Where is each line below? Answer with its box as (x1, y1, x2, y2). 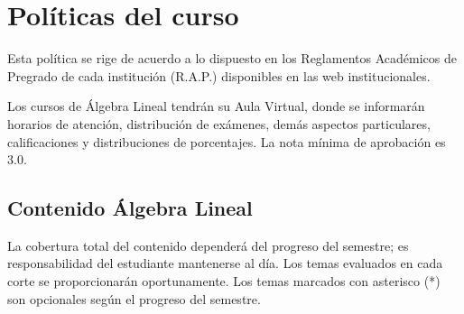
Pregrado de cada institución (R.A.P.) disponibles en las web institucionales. (7, 66, 431, 85)
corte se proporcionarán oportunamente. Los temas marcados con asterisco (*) (7, 272, 441, 291)
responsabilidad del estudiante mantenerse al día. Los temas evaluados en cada (7, 254, 443, 272)
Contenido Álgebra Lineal (7, 194, 253, 222)
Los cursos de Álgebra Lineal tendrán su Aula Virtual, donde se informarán (7, 97, 425, 115)
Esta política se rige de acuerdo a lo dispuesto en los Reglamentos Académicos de (7, 49, 457, 68)
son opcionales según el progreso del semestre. (7, 289, 261, 308)
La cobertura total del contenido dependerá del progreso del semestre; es (7, 235, 409, 254)
